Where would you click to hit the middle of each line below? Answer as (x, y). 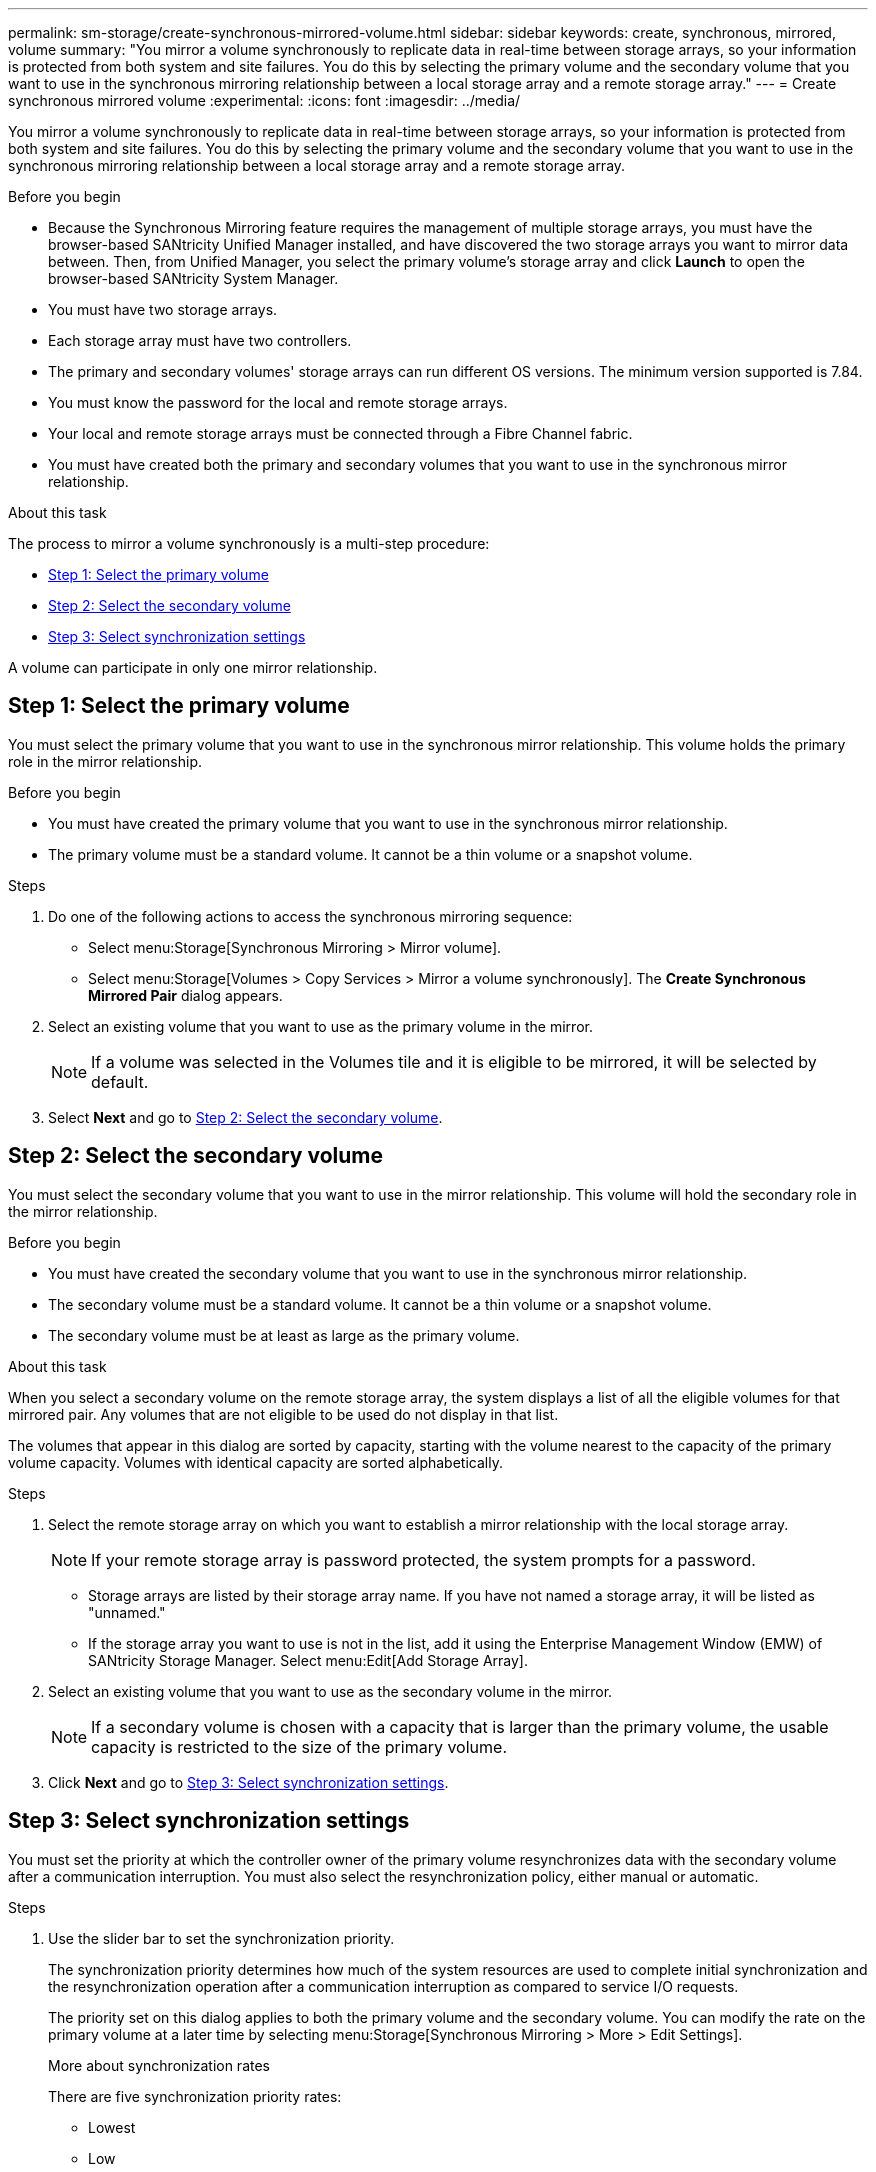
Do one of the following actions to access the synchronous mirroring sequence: (310, 916)
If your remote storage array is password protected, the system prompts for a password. (423, 1559)
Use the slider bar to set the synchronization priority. (221, 1938)
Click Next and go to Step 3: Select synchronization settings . (248, 1782)
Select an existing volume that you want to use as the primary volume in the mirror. (320, 1026)
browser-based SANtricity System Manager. (193, 278)
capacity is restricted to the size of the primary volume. (299, 1746)
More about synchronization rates (159, 2065)
